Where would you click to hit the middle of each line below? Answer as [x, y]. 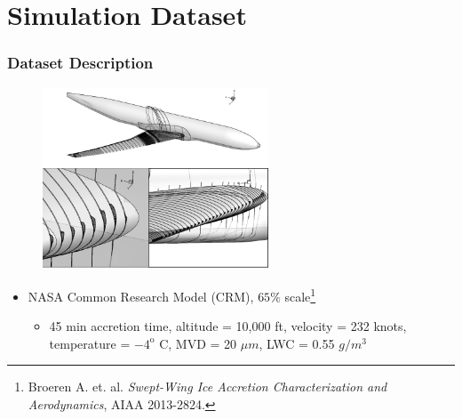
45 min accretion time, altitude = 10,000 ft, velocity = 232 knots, [228, 326]
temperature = [90, 343]
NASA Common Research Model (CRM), [141, 296]
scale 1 [300, 294]
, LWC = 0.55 [297, 343]
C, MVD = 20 [198, 343]
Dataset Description [80, 63]
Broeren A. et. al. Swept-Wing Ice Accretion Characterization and [207, 387]
